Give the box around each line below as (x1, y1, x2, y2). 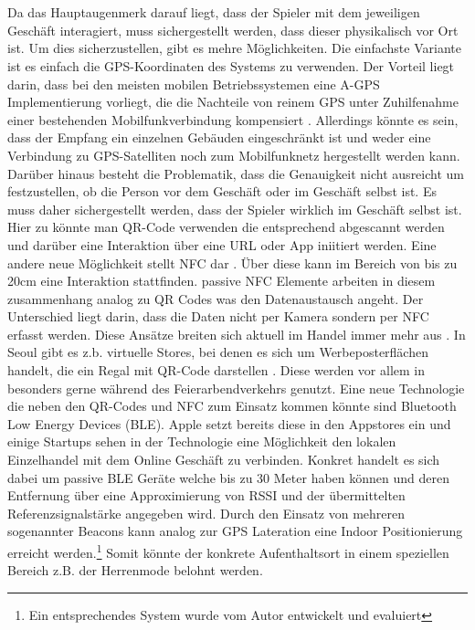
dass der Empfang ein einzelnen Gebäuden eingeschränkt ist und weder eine (7, 128, 431, 147)
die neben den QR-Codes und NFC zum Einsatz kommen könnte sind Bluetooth (7, 396, 457, 415)
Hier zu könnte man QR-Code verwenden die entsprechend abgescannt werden (7, 217, 445, 236)
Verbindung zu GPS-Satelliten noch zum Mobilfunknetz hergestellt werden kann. (7, 145, 460, 164)
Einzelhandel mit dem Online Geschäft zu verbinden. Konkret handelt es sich (7, 450, 440, 469)
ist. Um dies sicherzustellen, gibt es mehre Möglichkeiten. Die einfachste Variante (7, 38, 461, 58)
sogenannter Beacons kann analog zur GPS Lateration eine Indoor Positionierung (7, 521, 463, 541)
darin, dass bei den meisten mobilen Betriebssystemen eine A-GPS (7, 74, 380, 93)
